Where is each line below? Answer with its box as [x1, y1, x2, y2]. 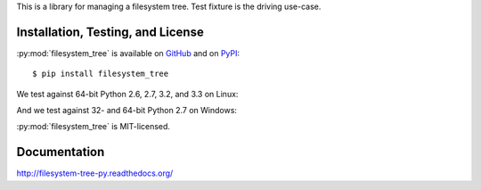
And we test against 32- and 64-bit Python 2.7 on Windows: [16, 105, 238, 116]
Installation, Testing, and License [16, 24, 204, 39]
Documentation [16, 145, 105, 160]
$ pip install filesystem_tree [32, 69, 169, 79]
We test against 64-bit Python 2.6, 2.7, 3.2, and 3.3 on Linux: [16, 88, 239, 99]
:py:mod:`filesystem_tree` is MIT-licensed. [16, 121, 171, 132]
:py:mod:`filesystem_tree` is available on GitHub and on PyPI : [16, 47, 240, 58]
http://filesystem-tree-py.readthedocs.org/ [16, 168, 174, 178]
